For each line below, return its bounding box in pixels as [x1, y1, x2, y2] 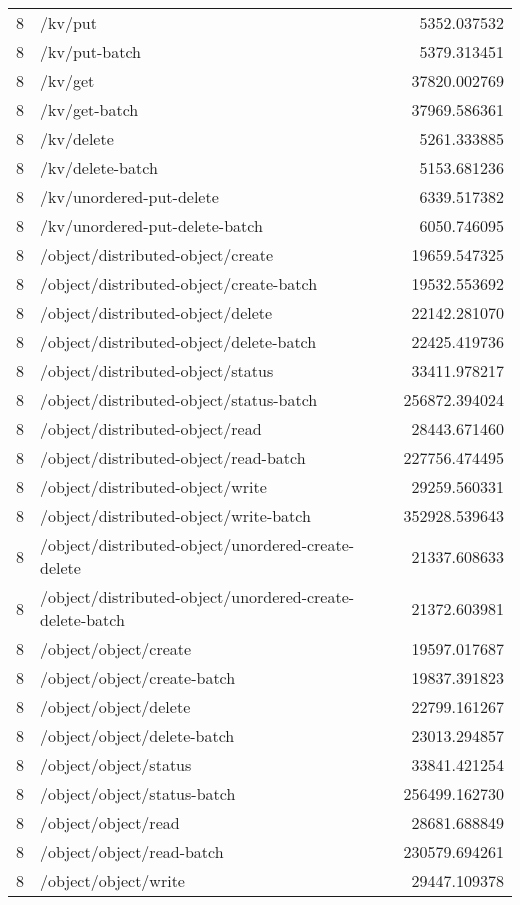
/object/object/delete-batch [40, 724, 235, 747]
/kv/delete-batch [40, 156, 158, 179]
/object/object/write [40, 869, 185, 892]
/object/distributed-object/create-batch [40, 272, 318, 295]
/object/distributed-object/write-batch [40, 504, 311, 527]
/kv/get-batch [40, 98, 139, 121]
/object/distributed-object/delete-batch [40, 330, 317, 353]
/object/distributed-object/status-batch [40, 388, 318, 411]
